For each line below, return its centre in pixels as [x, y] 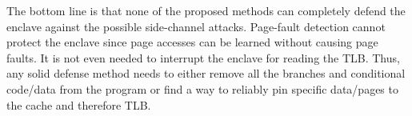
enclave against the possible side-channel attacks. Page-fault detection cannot [196, 26]
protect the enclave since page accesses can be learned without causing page [192, 42]
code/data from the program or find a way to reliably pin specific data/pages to [202, 88]
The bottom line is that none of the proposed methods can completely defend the [206, 10]
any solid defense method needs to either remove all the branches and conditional [206, 73]
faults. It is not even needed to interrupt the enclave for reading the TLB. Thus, [203, 57]
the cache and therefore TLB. [79, 104]
